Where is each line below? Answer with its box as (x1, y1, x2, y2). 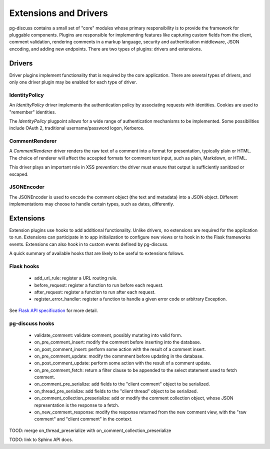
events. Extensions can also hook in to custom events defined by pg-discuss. (9, 241, 168, 247)
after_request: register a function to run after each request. (34, 289, 156, 295)
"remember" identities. (9, 109, 56, 115)
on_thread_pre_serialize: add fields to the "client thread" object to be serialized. (34, 388, 198, 394)
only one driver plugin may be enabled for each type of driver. (9, 79, 137, 85)
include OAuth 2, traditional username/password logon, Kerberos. (9, 125, 144, 131)
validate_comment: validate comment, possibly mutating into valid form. (34, 332, 182, 338)
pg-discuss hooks (9, 320, 54, 327)
